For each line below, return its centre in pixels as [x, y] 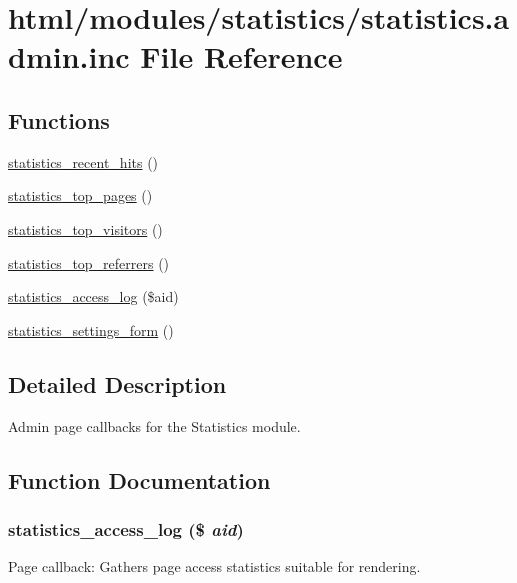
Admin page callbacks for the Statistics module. [154, 425]
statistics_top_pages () [80, 195]
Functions [59, 119]
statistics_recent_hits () [83, 161]
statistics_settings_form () [91, 329]
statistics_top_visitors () [85, 228]
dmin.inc [69, 56]
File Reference [241, 56]
